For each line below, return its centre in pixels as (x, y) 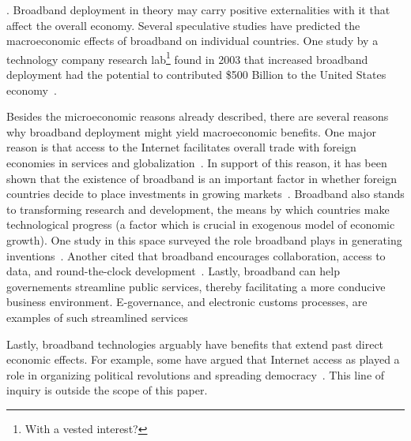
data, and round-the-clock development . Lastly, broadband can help (173, 271)
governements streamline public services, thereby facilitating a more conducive (196, 286)
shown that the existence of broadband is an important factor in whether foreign (202, 178)
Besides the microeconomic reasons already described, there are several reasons (198, 116)
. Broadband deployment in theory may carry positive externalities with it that (198, 9)
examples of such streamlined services (97, 317)
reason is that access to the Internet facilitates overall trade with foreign (181, 147)
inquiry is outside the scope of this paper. (107, 390)
